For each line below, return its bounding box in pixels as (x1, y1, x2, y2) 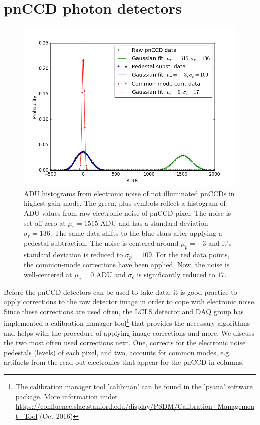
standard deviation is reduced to (24, 249, 123, 259)
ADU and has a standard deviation (100, 217, 208, 228)
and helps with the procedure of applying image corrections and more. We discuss (4, 327, 255, 338)
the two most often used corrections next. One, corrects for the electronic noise (4, 337, 246, 348)
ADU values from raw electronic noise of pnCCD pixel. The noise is (24, 207, 231, 218)
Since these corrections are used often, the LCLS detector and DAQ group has (4, 306, 244, 316)
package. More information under (15, 391, 118, 401)
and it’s (208, 237, 232, 248)
